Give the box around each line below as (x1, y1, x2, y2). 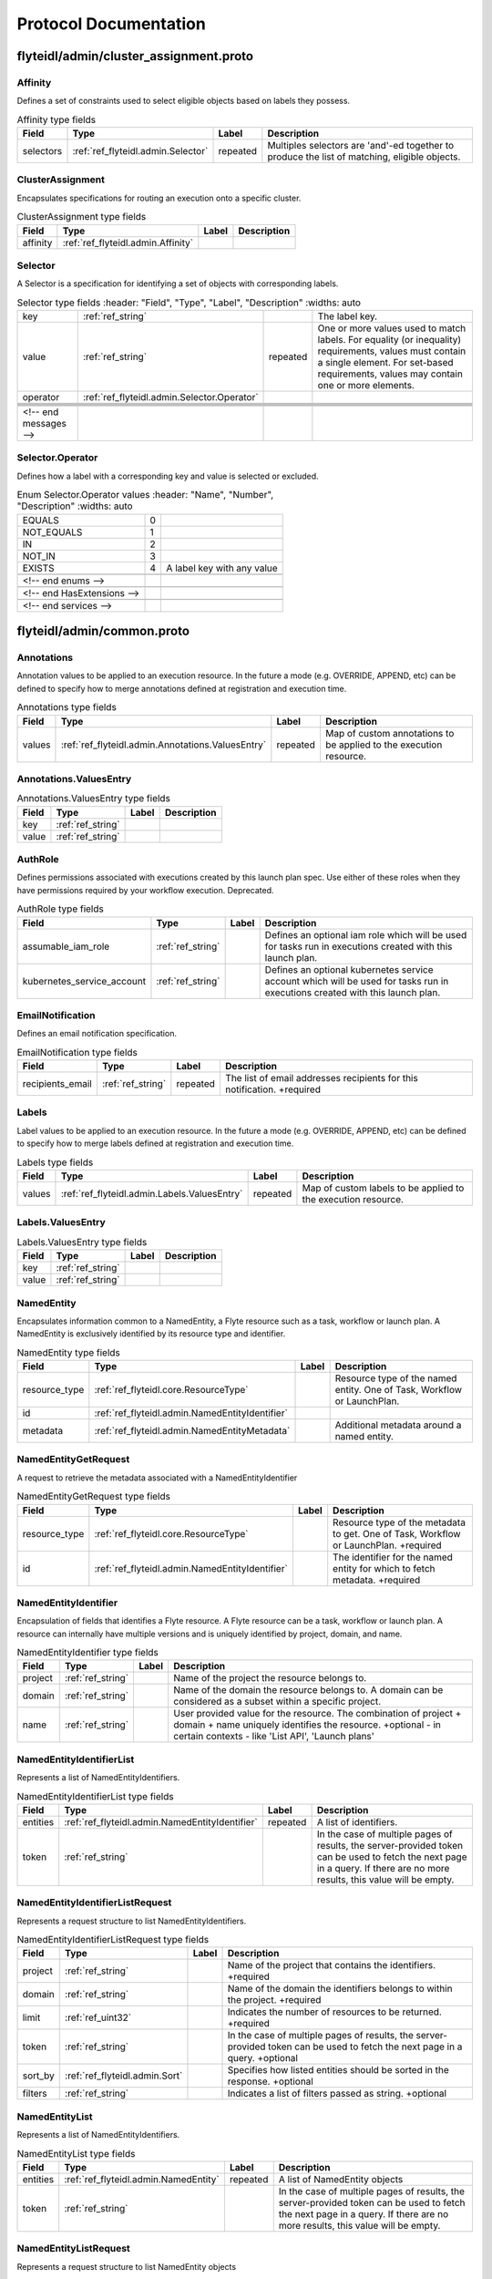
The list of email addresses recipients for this (224, 1072, 418, 1085)
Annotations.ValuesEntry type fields (16, 792, 170, 805)
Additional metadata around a (334, 1418, 462, 1431)
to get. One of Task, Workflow (333, 1527, 461, 1540)
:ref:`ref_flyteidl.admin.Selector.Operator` (82, 391, 259, 404)
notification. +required (224, 1083, 321, 1096)
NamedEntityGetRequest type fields (16, 1490, 170, 1503)
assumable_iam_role (22, 940, 110, 953)
